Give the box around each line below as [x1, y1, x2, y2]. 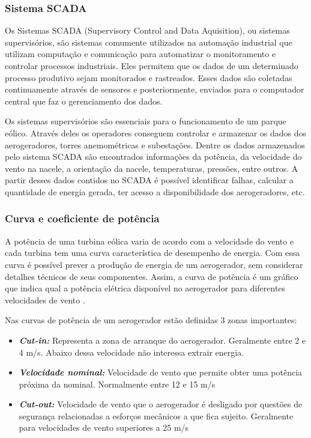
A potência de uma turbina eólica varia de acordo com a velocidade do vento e [5, 234, 294, 247]
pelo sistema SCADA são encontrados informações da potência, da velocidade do [5, 150, 302, 163]
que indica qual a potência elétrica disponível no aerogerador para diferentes [5, 282, 286, 294]
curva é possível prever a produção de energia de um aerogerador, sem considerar [5, 258, 303, 270]
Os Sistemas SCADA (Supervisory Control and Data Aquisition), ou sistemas [5, 24, 290, 37]
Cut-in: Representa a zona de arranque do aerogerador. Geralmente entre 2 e [19, 333, 306, 346]
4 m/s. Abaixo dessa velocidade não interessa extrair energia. [19, 345, 244, 358]
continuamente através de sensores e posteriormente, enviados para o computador [5, 83, 304, 96]
